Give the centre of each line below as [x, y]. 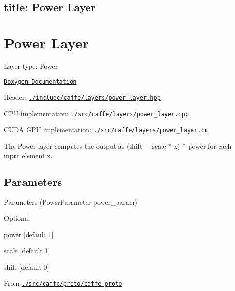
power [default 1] [29, 234]
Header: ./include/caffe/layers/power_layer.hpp [82, 97]
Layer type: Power [31, 66]
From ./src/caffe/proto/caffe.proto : [64, 283]
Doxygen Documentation [40, 82]
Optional [17, 218]
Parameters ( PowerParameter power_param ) [71, 202]
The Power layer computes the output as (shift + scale [85, 146]
